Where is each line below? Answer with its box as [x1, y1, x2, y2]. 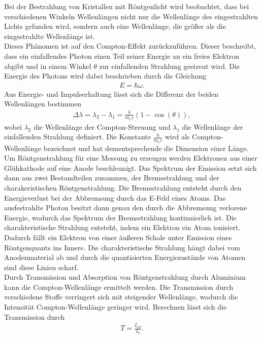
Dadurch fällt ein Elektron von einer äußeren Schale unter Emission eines [4, 232, 232, 242]
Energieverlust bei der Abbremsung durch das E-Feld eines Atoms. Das [4, 192, 226, 203]
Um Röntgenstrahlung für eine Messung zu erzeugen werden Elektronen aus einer [4, 153, 257, 163]
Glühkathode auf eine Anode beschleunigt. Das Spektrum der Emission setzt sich [4, 162, 257, 173]
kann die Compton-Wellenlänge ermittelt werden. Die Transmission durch [4, 281, 234, 292]
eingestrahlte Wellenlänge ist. [4, 30, 95, 41]
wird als [165, 131, 190, 142]
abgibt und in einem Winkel [4, 60, 91, 71]
